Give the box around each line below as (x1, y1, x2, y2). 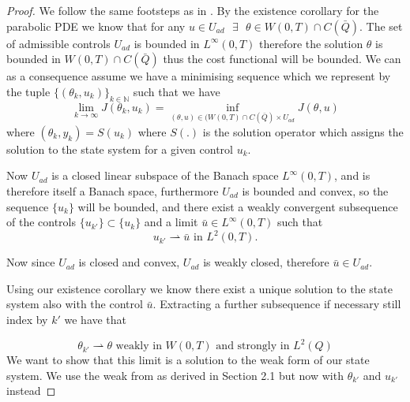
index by (6, 311, 48, 328)
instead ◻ (6, 382, 56, 399)
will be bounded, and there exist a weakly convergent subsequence (77, 198, 398, 214)
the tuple (6, 83, 51, 99)
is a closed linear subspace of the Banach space (51, 167, 279, 184)
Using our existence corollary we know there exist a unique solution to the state (6, 280, 393, 296)
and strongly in (216, 341, 290, 352)
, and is (334, 167, 371, 184)
